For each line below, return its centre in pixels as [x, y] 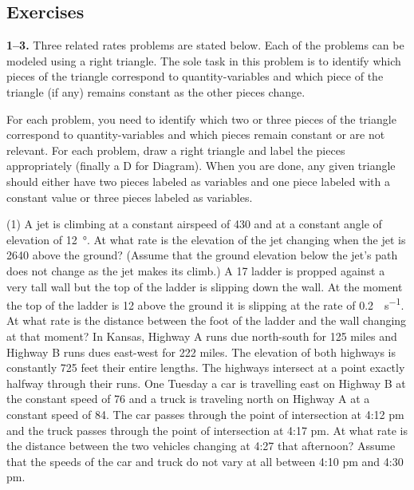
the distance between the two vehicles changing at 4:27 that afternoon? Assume [201, 446]
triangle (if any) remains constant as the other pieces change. [156, 91]
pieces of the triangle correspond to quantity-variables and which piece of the [195, 76]
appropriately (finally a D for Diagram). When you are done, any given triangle [201, 166]
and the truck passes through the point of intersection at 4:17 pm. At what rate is [207, 430]
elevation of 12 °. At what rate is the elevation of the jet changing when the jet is [206, 239]
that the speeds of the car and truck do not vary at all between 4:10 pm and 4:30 [205, 461]
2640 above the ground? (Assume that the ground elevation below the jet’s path [202, 255]
